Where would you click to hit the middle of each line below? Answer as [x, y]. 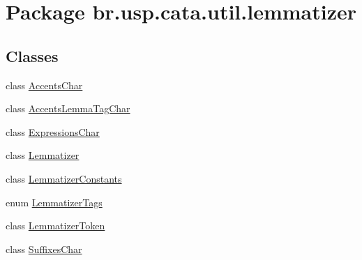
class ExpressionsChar [53, 131]
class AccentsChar [44, 85]
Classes [32, 55]
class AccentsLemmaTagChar [68, 108]
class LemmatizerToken [55, 225]
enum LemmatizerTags [54, 202]
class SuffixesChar [44, 248]
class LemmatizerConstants [64, 178]
